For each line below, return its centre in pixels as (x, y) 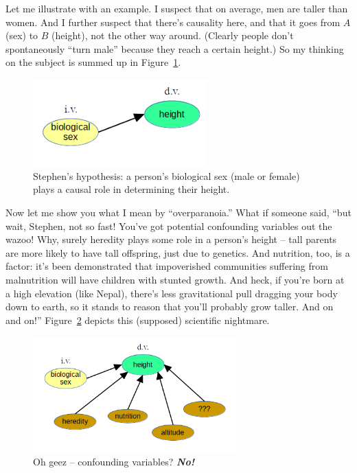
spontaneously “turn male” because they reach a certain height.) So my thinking (175, 48)
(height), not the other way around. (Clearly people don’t (173, 35)
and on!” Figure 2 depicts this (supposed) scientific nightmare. (138, 320)
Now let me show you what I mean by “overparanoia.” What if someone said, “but (178, 212)
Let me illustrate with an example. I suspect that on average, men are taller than (177, 8)
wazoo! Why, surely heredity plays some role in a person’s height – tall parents (171, 239)
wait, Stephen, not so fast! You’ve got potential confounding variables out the (169, 226)
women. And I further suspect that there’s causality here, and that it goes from (173, 22)
